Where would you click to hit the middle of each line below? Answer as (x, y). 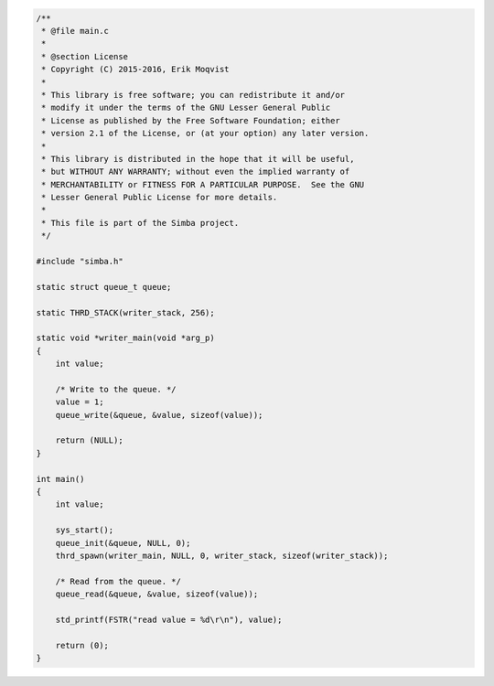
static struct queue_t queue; (104, 287)
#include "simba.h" (80, 262)
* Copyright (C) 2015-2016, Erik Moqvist (135, 70)
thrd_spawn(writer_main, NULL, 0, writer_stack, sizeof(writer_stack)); (222, 556)
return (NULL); (89, 440)
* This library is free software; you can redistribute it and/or (193, 95)
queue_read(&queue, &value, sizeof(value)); (157, 594)
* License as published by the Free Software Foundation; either (191, 120)
